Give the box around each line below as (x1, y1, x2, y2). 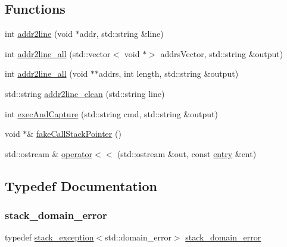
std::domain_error (105, 231, 171, 243)
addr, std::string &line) (79, 27, 164, 40)
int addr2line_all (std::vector (5, 47, 111, 60)
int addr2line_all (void (5, 67, 88, 80)
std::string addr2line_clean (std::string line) (5, 87, 165, 99)
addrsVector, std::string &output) (160, 47, 283, 60)
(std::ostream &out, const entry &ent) (117, 147, 257, 160)
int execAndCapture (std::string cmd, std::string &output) (5, 107, 218, 120)
